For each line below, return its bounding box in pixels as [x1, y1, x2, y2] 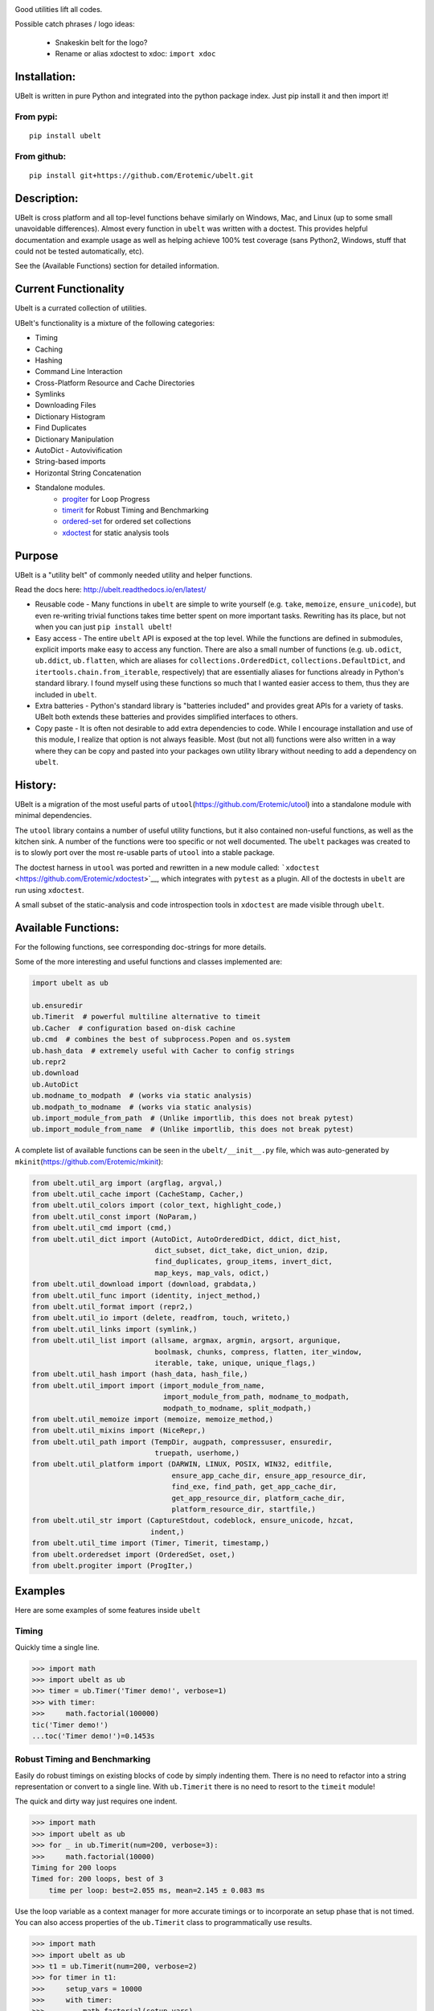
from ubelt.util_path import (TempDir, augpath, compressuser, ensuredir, [31, 1437, 334, 1446]
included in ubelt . [35, 689, 97, 699]
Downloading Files [35, 401, 96, 410]
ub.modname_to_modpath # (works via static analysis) [31, 1091, 252, 1100]
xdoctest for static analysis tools [62, 528, 170, 537]
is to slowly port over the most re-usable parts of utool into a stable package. [14, 848, 275, 857]
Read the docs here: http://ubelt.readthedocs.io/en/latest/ [14, 585, 207, 594]
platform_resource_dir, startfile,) [171, 1505, 317, 1514]
